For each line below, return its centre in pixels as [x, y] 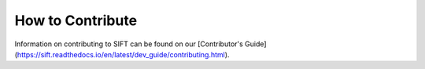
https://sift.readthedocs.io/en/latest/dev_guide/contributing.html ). [123, 54]
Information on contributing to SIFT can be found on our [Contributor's [129, 44]
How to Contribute [76, 20]
